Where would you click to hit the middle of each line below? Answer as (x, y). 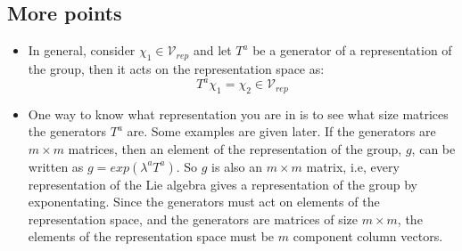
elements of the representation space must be (151, 236)
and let (212, 50)
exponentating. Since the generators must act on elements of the (204, 202)
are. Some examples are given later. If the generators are (281, 131)
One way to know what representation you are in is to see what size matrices (238, 113)
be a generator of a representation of (352, 50)
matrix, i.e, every (353, 166)
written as (56, 166)
